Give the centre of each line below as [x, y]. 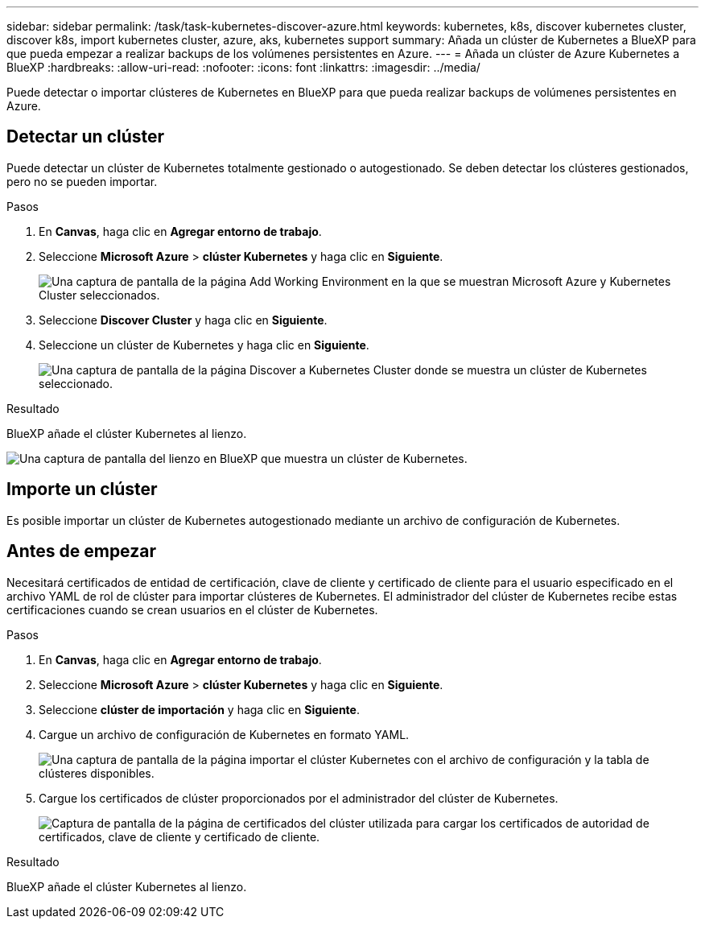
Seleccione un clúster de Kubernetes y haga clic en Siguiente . [204, 345]
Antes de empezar [81, 551]
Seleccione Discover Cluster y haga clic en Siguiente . [183, 320]
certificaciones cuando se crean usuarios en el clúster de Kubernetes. [192, 609]
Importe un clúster [82, 489]
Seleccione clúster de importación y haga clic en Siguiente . [199, 709]
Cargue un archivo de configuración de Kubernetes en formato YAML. [224, 734]
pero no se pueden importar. [82, 181]
